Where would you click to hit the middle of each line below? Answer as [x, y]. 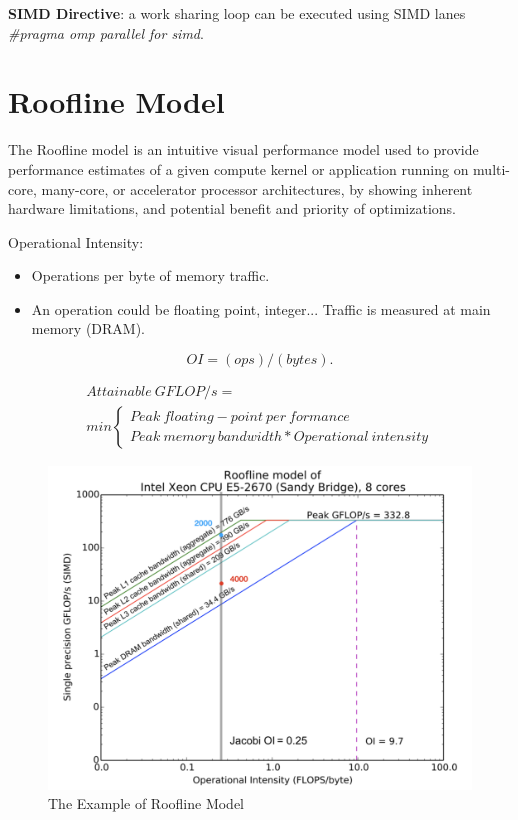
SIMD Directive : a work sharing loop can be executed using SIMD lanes [237, 13]
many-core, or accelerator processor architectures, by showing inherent [257, 188]
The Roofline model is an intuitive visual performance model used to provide [243, 149]
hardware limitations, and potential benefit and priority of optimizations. [232, 208]
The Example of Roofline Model [146, 803]
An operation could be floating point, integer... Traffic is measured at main [261, 308]
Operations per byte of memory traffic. [150, 275]
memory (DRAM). [88, 328]
